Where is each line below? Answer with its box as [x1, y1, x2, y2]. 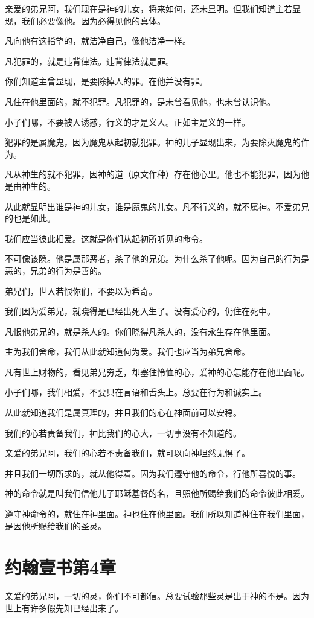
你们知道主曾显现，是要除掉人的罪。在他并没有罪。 [5, 75, 208, 88]
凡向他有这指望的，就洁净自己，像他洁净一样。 [5, 34, 191, 47]
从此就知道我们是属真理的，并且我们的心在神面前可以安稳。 [5, 406, 242, 419]
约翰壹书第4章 [5, 555, 117, 579]
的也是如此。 [5, 212, 56, 225]
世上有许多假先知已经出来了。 [5, 601, 123, 614]
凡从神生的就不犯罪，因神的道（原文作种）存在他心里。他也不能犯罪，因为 [5, 168, 301, 180]
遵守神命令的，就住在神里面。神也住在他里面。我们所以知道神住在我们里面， [5, 508, 309, 520]
